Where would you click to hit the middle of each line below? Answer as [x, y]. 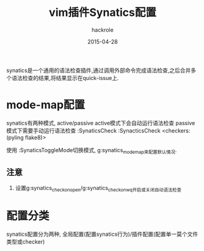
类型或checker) [26, 242]
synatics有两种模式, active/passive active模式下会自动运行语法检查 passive [101, 123]
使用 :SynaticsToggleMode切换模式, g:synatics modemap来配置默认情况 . [92, 151]
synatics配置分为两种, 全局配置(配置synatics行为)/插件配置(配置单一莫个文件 [102, 234]
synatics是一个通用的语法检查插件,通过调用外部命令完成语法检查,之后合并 [99, 70]
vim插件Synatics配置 [103, 13]
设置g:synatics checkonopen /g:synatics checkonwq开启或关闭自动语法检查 [98, 189]
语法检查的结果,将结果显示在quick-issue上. [65, 78]
